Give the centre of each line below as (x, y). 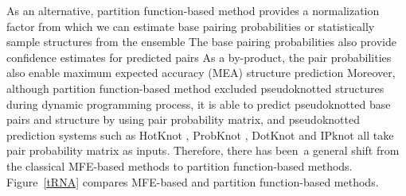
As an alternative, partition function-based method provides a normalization (193, 10)
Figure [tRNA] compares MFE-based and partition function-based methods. (193, 181)
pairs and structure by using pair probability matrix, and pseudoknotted (183, 119)
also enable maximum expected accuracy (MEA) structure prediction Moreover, (201, 73)
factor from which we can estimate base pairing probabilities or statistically (191, 26)
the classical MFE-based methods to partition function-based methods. (180, 165)
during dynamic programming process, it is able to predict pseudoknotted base (199, 104)
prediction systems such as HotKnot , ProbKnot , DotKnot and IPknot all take (200, 135)
